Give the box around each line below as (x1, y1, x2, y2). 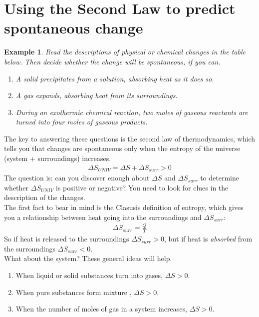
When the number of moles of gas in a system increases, (15, 303, 187, 314)
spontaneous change (4, 17, 143, 38)
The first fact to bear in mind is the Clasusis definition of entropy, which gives (4, 201, 244, 212)
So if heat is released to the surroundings (4, 233, 129, 244)
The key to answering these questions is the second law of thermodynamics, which (4, 133, 256, 143)
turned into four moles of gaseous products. (15, 116, 148, 127)
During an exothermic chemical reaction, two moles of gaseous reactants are (15, 106, 248, 117)
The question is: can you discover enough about (4, 172, 150, 183)
